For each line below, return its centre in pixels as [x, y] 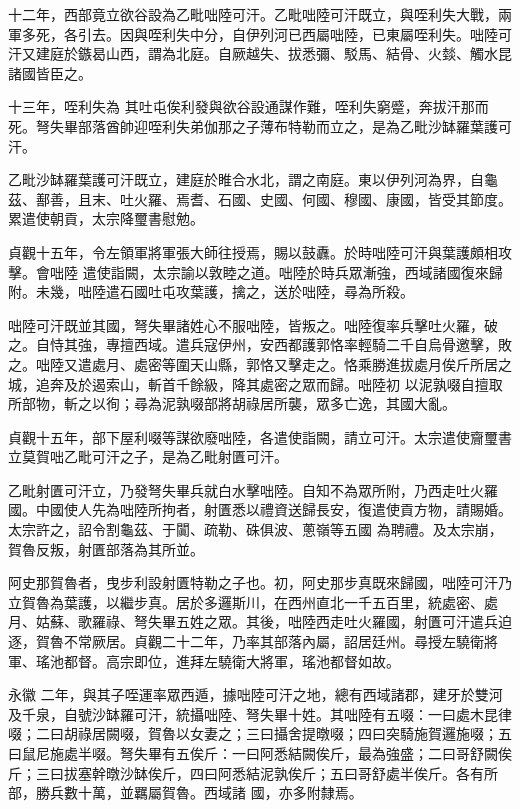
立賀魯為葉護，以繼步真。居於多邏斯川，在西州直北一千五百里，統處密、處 [253, 601]
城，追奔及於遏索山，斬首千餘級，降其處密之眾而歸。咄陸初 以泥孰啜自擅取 [255, 383]
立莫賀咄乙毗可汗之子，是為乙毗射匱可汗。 [148, 456]
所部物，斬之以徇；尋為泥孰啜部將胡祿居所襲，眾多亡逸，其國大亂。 [232, 403]
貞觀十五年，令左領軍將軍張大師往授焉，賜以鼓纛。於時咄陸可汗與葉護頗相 [253, 251]
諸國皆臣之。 [50, 72]
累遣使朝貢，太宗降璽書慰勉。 [106, 218]
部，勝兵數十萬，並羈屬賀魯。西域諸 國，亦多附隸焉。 [185, 792]
